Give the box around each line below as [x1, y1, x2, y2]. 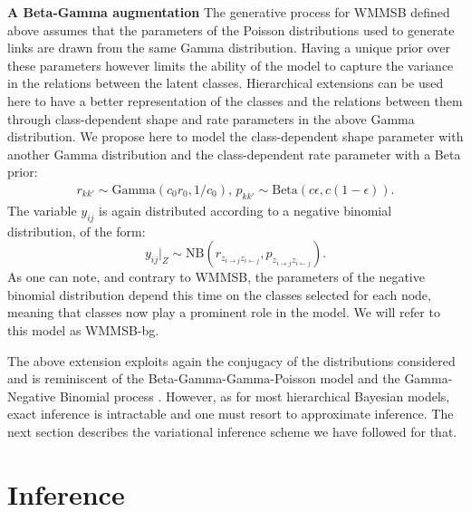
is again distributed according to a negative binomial [99, 200, 392, 219]
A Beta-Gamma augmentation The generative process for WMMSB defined [7, 3, 450, 21]
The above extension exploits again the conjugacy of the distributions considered [7, 351, 456, 370]
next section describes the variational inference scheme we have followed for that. [7, 421, 457, 440]
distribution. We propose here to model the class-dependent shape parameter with [7, 127, 464, 146]
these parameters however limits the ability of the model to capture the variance [7, 55, 454, 74]
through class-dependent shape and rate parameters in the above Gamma [7, 109, 415, 128]
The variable [7, 200, 77, 219]
